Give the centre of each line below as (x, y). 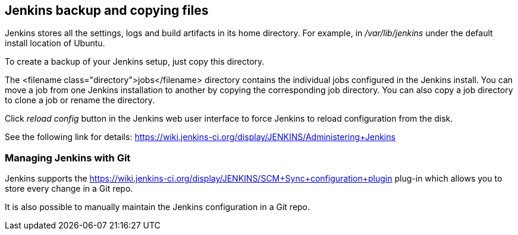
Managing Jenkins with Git (68, 158)
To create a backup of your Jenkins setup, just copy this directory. (135, 62)
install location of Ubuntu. (55, 43)
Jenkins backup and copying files (107, 10)
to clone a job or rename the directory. (80, 100)
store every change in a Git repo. (69, 189)
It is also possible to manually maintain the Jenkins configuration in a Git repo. (158, 207)
